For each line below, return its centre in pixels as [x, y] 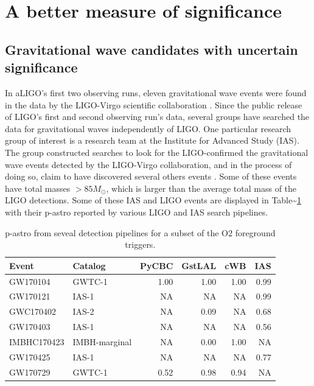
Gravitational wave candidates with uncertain [152, 49]
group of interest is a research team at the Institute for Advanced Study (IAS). [152, 140]
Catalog [89, 265]
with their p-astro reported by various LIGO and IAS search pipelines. [137, 212]
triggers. [140, 244]
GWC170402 [33, 311]
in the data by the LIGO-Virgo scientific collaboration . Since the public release [154, 104]
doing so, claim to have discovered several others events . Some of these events [151, 176]
